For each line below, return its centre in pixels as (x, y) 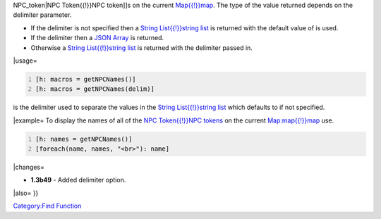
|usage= (25, 61)
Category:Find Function (47, 206)
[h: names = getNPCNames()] (84, 139)
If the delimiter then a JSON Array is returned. (97, 38)
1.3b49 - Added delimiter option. (78, 180)
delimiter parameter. (42, 15)
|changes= (29, 167)
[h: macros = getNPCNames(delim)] (95, 89)
